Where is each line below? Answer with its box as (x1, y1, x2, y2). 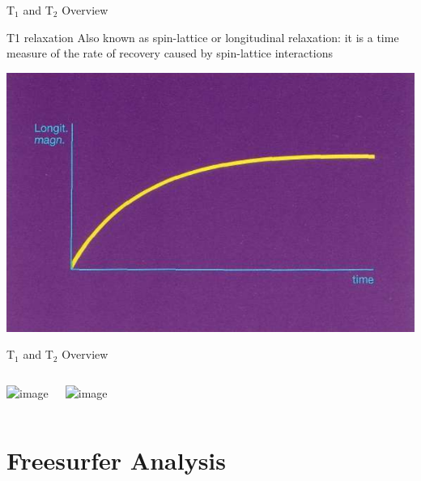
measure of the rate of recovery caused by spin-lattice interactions (6, 45, 333, 62)
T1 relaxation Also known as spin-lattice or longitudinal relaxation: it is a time (6, 28, 399, 45)
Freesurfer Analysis (6, 443, 226, 476)
